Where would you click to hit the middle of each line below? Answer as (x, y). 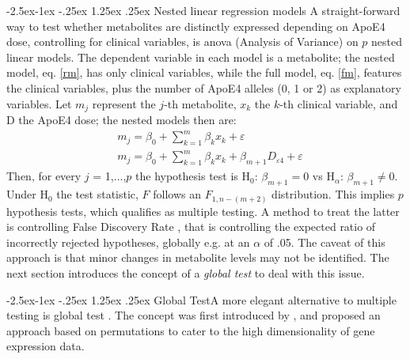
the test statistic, (97, 194)
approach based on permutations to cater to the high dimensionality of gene (191, 330)
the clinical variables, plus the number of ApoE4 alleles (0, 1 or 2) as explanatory (204, 87)
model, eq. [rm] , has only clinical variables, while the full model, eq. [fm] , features (204, 72)
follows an (177, 194)
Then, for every (44, 176)
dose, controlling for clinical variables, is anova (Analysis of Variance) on (182, 42)
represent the (124, 103)
